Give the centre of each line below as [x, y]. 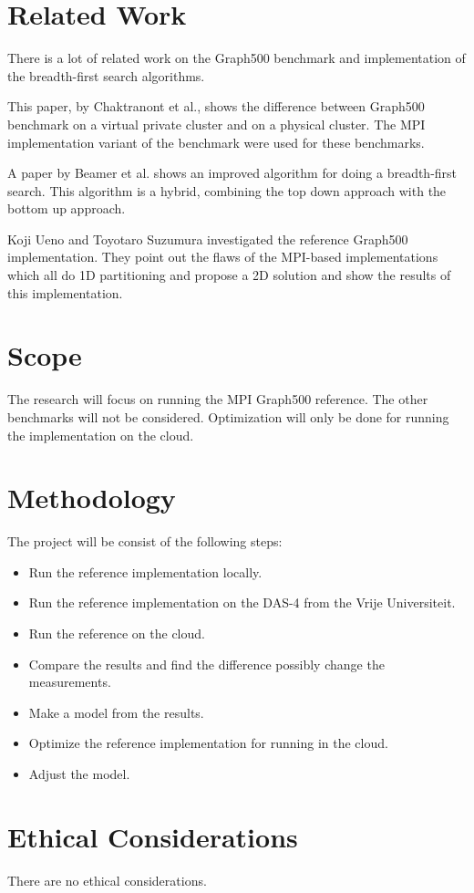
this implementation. [65, 292]
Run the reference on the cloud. [117, 633]
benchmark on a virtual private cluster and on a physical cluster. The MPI [216, 124]
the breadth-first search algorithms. [106, 75]
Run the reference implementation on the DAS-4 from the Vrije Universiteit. [242, 602]
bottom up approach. [67, 208]
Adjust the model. [79, 774]
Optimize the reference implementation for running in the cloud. [208, 743]
